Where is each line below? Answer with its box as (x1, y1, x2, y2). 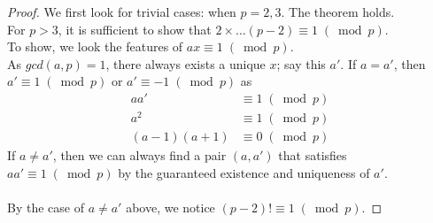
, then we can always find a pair (52, 146, 227, 165)
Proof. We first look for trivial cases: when (7, 3, 236, 20)
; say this (276, 54, 326, 73)
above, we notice (126, 197, 215, 216)
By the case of (7, 197, 84, 216)
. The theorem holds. (281, 3, 395, 20)
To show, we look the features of (7, 37, 183, 56)
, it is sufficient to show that (58, 19, 212, 38)
